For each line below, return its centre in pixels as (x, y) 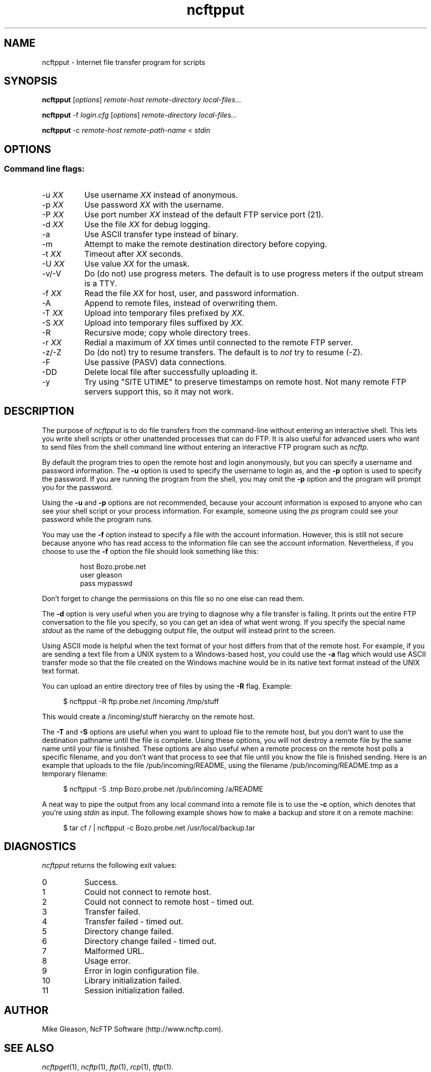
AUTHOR (26, 1010)
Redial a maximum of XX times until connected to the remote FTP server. (219, 342)
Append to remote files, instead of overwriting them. (181, 303)
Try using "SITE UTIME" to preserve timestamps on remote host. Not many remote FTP (245, 382)
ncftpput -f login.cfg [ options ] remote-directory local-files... (139, 115)
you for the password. (77, 487)
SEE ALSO (29, 1048)
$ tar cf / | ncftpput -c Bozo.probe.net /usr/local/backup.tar (159, 827)
